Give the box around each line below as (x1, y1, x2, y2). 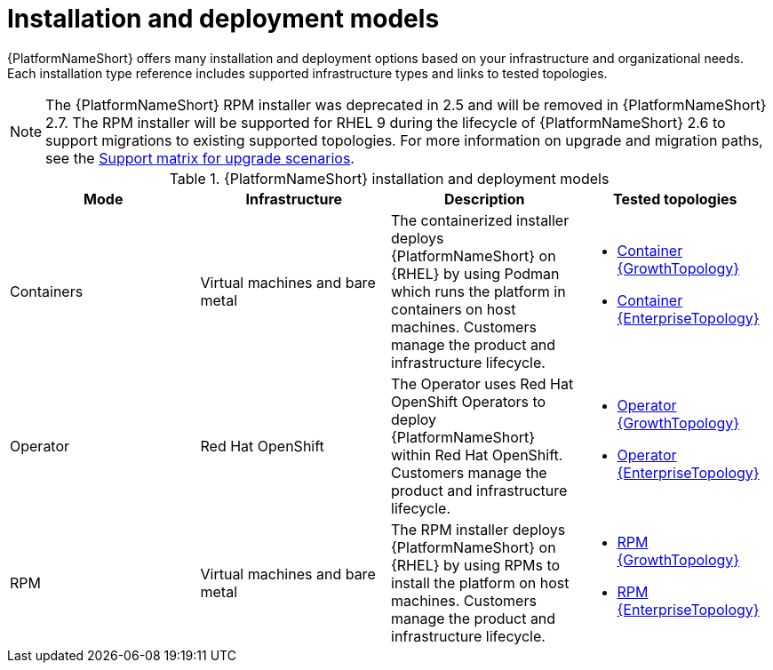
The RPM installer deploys (391, 520, 566, 538)
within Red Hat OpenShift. (391, 445, 563, 464)
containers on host (391, 299, 516, 318)
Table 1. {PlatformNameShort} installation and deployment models (169, 169, 610, 187)
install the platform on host (391, 573, 570, 592)
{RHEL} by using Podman (391, 264, 560, 283)
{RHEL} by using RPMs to (391, 555, 561, 574)
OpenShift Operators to (391, 392, 546, 411)
